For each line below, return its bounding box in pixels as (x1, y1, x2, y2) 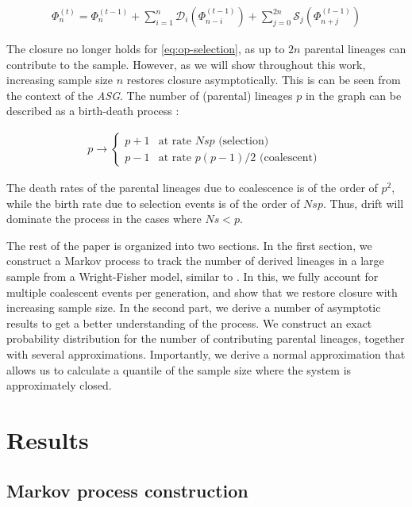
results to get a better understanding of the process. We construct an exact (6, 314, 372, 331)
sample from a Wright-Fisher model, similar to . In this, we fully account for (6, 268, 379, 284)
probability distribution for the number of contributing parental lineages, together (6, 330, 405, 347)
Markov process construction (6, 478, 248, 502)
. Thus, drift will (322, 194, 404, 211)
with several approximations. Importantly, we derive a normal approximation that (6, 345, 406, 362)
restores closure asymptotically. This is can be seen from (126, 71, 401, 88)
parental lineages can (304, 40, 406, 57)
